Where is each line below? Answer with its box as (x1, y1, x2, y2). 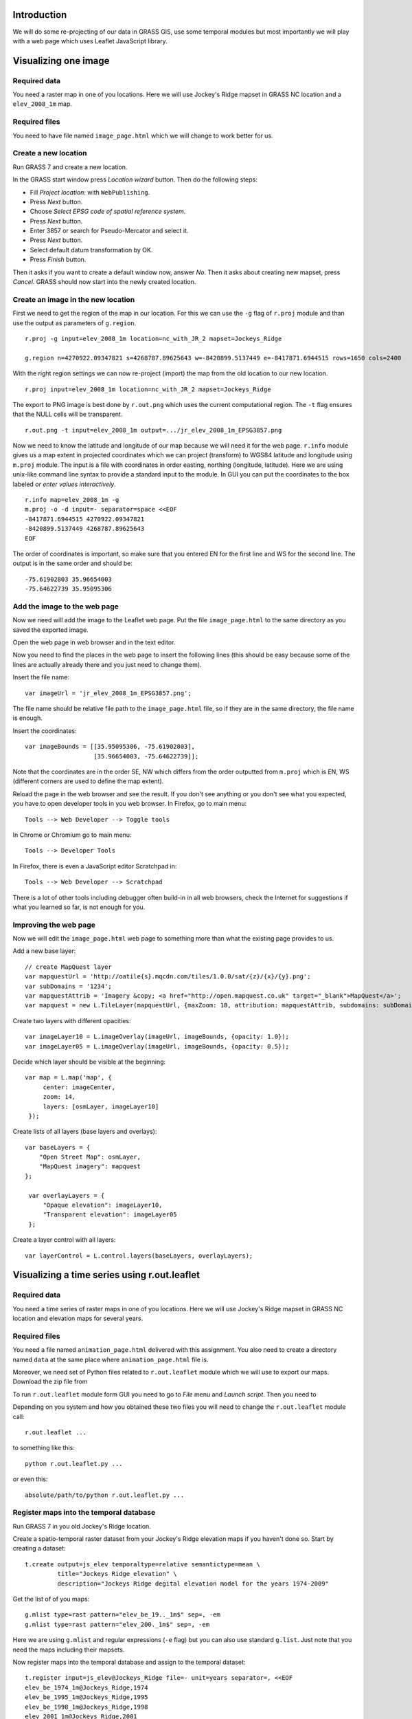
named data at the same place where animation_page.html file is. (12, 1355, 209, 1364)
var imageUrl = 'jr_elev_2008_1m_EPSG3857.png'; (25, 689, 192, 697)
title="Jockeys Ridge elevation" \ (57, 1570, 178, 1578)
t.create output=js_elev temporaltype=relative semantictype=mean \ (25, 1560, 260, 1568)
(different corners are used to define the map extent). (12, 777, 164, 785)
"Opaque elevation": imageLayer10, (43, 1201, 163, 1209)
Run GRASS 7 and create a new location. (12, 162, 128, 171)
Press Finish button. (30, 255, 87, 264)
